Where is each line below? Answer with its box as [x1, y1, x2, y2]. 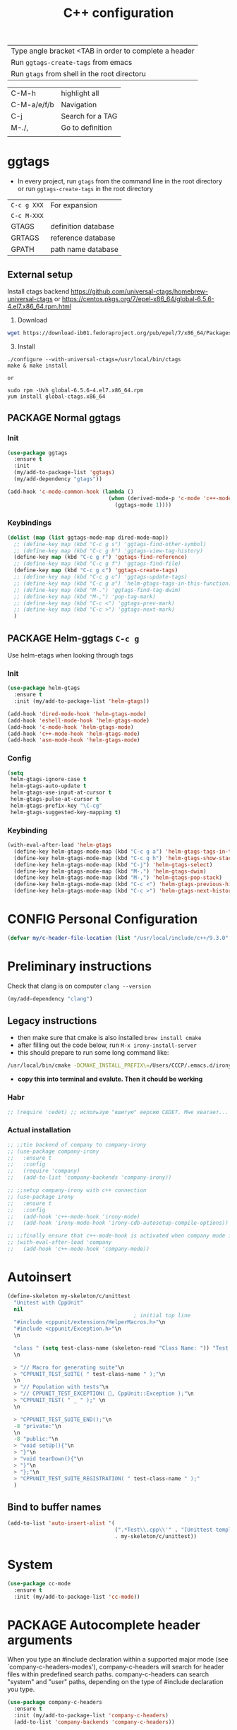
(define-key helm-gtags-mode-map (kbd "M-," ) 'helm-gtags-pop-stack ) [13, 874, 222, 881]
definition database [50, 222, 115, 231]
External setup [7, 268, 73, 280]
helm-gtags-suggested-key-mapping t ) [10, 809, 121, 816]
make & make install [7, 362, 68, 369]
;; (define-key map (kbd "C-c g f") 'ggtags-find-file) [13, 560, 181, 567]
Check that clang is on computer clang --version [7, 981, 152, 990]
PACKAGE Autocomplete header [7, 1617, 201, 1633]
